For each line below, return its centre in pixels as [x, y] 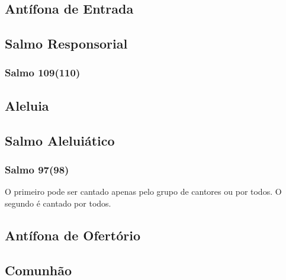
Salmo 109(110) [43, 73]
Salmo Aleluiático [60, 140]
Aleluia [27, 105]
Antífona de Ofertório [73, 235]
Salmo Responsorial [66, 44]
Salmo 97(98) [37, 169]
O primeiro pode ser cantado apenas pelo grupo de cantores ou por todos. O [143, 192]
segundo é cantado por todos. [58, 203]
